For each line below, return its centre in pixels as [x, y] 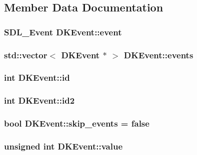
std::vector [26, 55]
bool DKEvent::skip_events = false [77, 123]
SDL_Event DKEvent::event [63, 32]
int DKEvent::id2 [39, 100]
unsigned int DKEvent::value [63, 146]
